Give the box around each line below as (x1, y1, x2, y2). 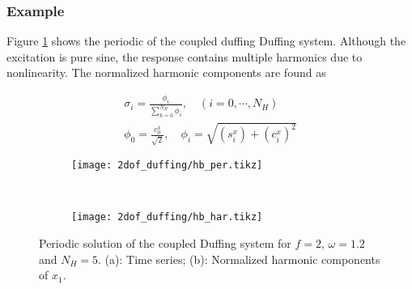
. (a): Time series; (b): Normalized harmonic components (98, 250, 380, 267)
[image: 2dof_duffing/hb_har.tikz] (71, 211, 263, 223)
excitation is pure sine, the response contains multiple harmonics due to (6, 48, 363, 65)
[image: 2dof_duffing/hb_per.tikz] (71, 159, 263, 172)
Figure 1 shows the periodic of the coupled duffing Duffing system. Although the (6, 32, 406, 49)
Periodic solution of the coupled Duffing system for (39, 235, 291, 252)
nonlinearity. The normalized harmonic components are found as (6, 64, 326, 81)
